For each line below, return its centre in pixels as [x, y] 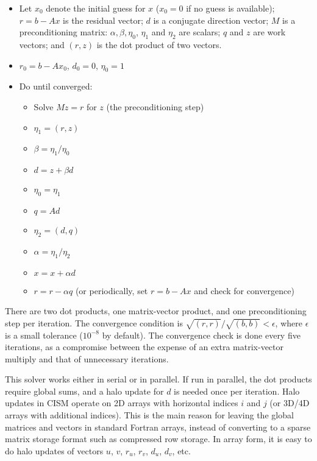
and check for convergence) [244, 290]
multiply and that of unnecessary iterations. [87, 358]
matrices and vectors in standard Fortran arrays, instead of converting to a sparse [158, 427]
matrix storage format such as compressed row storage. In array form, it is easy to [158, 439]
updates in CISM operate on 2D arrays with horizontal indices [122, 403]
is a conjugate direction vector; [211, 20]
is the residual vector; [103, 20]
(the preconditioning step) [155, 106]
